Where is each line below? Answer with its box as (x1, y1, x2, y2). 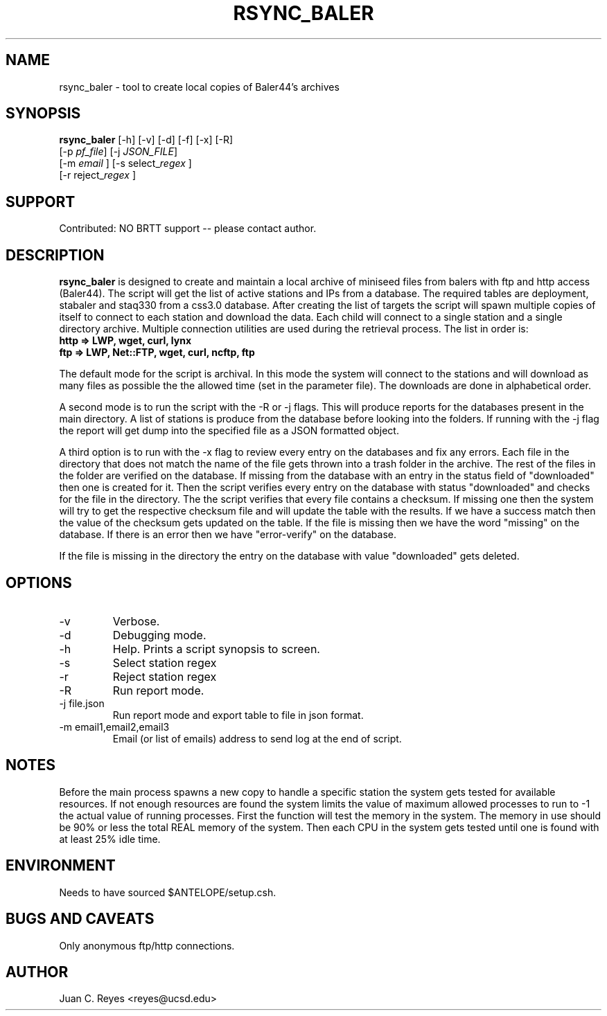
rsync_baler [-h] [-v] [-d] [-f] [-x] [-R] (59, 134, 234, 146)
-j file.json (59, 697, 105, 709)
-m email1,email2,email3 (59, 720, 170, 733)
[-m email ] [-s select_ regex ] (59, 157, 192, 170)
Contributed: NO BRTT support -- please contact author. (59, 222, 317, 235)
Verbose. (112, 614, 160, 628)
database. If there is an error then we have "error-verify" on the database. (59, 528, 396, 541)
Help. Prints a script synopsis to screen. (112, 641, 320, 656)
